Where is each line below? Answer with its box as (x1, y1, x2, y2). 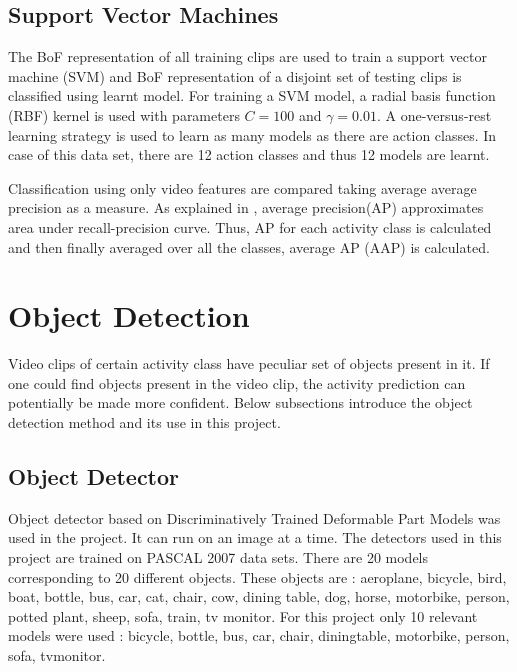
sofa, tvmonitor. (8, 645, 106, 665)
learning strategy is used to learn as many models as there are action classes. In (8, 124, 497, 145)
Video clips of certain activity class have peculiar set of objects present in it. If (8, 353, 490, 374)
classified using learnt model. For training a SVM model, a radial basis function (8, 85, 496, 106)
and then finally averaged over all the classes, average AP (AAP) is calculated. (8, 236, 490, 257)
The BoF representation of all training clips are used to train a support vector (8, 46, 487, 67)
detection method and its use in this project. (8, 412, 281, 433)
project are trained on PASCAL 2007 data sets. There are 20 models (8, 547, 429, 568)
